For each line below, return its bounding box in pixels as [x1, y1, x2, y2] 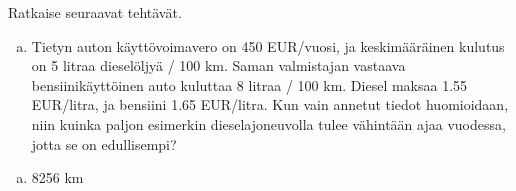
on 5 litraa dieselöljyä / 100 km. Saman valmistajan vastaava [31, 55, 406, 76]
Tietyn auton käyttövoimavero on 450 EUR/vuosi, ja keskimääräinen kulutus [31, 35, 505, 56]
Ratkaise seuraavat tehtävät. [8, 2, 182, 22]
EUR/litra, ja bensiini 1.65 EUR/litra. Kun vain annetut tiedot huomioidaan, [31, 94, 509, 115]
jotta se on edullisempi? [31, 133, 177, 154]
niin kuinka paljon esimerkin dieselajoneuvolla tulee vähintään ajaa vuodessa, [31, 113, 506, 134]
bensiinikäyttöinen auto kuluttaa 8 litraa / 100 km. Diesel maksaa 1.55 [31, 74, 468, 95]
